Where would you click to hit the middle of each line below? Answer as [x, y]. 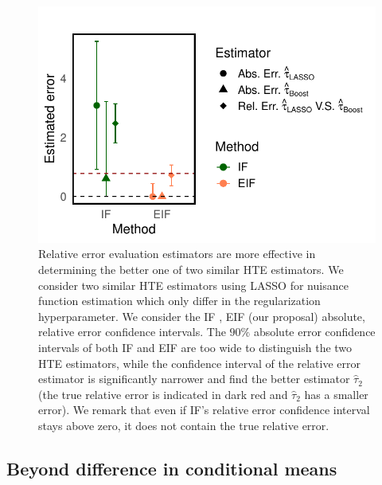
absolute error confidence [314, 332]
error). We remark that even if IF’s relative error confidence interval [204, 410]
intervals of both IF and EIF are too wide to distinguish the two [195, 347]
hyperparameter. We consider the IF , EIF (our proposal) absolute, [202, 316]
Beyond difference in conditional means [172, 468]
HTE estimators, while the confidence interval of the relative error [200, 363]
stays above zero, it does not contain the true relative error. [184, 425]
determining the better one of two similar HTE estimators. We [191, 269]
